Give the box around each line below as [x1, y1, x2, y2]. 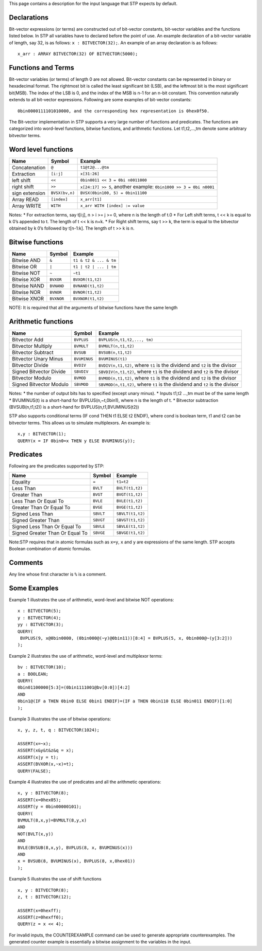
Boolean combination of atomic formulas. [9, 546, 92, 552]
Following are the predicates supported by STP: [9, 463, 104, 469]
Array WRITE [12, 202, 41, 209]
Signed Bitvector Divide [12, 368, 66, 375]
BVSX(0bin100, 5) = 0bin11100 [80, 190, 147, 196]
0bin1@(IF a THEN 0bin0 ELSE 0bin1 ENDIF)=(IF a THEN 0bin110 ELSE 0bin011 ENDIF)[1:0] [17, 699, 233, 704]
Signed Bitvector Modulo [12, 381, 69, 388]
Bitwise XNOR [12, 295, 44, 302]
